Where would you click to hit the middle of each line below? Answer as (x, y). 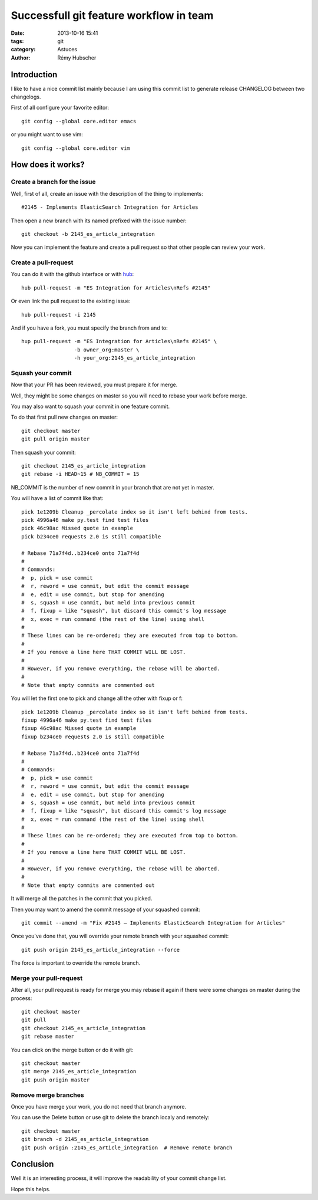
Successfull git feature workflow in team (112, 15)
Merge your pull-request (47, 978)
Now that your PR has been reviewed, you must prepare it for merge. (94, 385)
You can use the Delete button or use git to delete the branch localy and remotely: (110, 1117)
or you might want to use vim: (47, 134)
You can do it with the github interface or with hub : (72, 274)
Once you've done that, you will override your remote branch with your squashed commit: (120, 936)
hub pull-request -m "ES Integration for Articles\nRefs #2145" (116, 288)
